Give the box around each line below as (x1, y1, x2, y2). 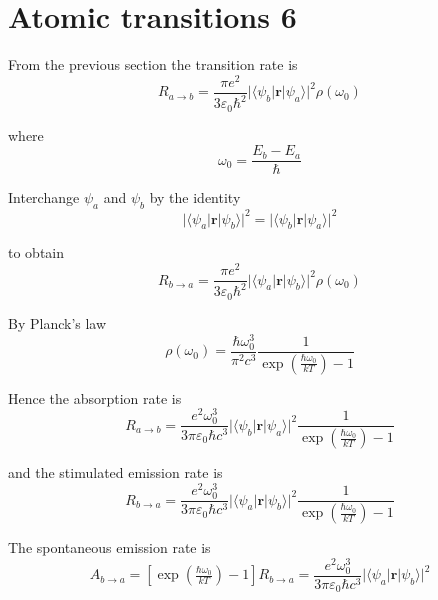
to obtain (8, 242, 65, 263)
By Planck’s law (8, 312, 107, 333)
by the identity (149, 187, 241, 208)
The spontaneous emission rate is (8, 537, 211, 558)
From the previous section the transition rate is (8, 54, 298, 75)
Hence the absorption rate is (8, 387, 182, 408)
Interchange (8, 187, 80, 208)
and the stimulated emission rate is (8, 462, 223, 483)
